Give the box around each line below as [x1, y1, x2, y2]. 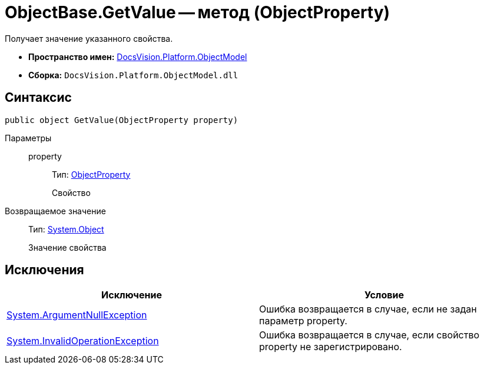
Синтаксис [5, 90, 72, 105]
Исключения [5, 262, 84, 278]
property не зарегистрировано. [259, 341, 402, 353]
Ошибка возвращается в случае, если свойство [259, 329, 480, 341]
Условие [364, 289, 404, 301]
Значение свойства [28, 242, 107, 252]
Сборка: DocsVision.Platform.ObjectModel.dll [28, 69, 238, 80]
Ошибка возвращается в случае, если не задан [259, 303, 477, 315]
